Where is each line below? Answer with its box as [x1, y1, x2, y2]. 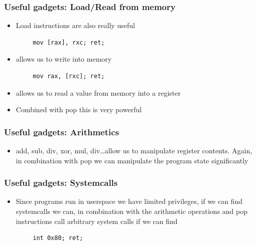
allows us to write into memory [16, 54, 112, 64]
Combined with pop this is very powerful [16, 104, 142, 115]
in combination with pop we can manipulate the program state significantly [16, 155, 248, 165]
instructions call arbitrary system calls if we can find [16, 215, 178, 226]
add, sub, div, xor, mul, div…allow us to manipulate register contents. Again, [16, 145, 252, 155]
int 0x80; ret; [33, 234, 83, 242]
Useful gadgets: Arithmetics [4, 125, 119, 138]
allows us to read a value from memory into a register [16, 87, 181, 98]
